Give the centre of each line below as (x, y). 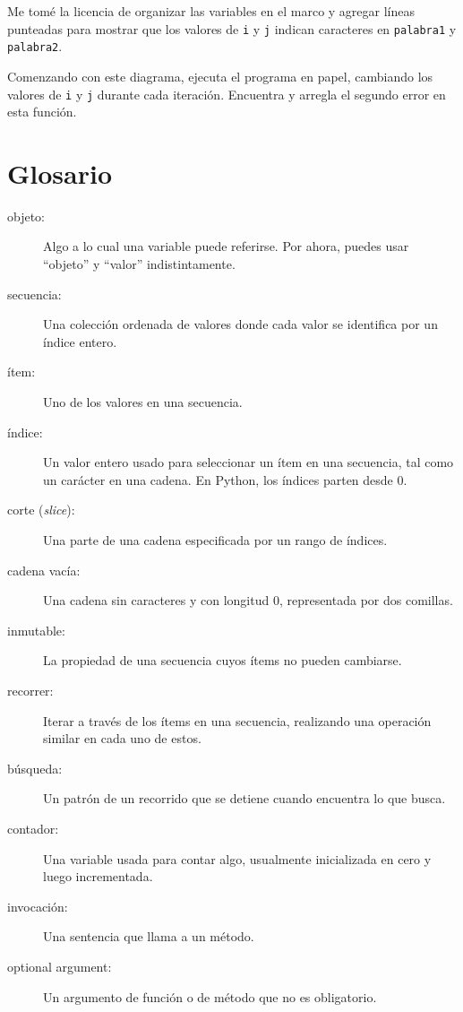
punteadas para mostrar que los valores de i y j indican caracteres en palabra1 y (232, 28)
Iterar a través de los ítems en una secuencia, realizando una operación (237, 720)
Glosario (60, 173)
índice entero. (80, 341)
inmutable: (36, 630)
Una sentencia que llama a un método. (149, 936)
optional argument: (60, 966)
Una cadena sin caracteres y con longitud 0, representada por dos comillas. (248, 600)
